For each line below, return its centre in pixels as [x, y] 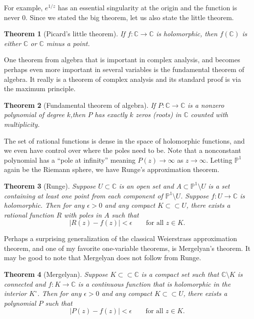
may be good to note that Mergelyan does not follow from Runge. [103, 258]
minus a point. [68, 43]
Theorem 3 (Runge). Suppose [50, 185]
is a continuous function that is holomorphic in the [154, 283]
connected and [25, 283]
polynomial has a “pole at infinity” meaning [70, 159]
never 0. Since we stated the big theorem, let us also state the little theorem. [119, 17]
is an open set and [147, 185]
